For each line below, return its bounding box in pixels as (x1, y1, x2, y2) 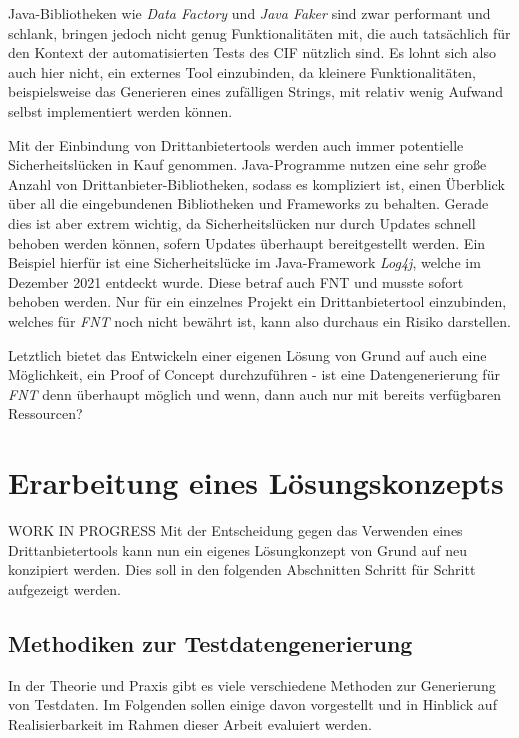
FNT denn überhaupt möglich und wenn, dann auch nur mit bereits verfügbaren (8, 383, 502, 404)
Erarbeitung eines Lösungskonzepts (8, 462, 504, 503)
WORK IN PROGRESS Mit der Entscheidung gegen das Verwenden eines (8, 520, 463, 540)
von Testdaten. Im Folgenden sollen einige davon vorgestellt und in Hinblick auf (8, 694, 497, 715)
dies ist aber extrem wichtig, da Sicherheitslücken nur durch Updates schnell (8, 212, 476, 233)
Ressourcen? (8, 403, 83, 424)
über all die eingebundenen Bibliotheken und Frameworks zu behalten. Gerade (8, 193, 489, 214)
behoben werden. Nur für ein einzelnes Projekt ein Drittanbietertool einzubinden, (8, 291, 507, 312)
